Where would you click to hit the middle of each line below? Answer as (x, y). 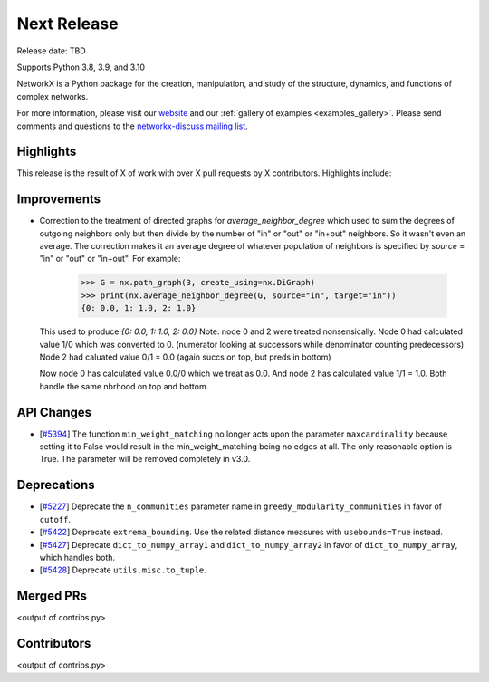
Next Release (67, 24)
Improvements (59, 199)
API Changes (54, 412)
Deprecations (56, 485)
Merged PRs (52, 596)
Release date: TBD (51, 51)
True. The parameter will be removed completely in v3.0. (145, 459)
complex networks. (53, 96)
